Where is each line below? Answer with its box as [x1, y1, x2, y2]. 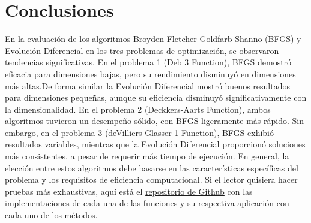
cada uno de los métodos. [5, 209, 98, 221]
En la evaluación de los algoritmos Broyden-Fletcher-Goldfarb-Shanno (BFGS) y [5, 32, 301, 45]
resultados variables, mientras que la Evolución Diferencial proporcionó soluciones [5, 138, 306, 150]
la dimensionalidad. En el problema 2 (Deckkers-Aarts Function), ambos [5, 103, 271, 115]
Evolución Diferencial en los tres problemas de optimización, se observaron [5, 44, 279, 56]
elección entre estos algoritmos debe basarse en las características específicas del [5, 161, 298, 174]
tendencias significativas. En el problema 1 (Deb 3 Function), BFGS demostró [5, 56, 292, 68]
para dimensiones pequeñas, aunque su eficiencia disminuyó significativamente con [5, 91, 307, 104]
